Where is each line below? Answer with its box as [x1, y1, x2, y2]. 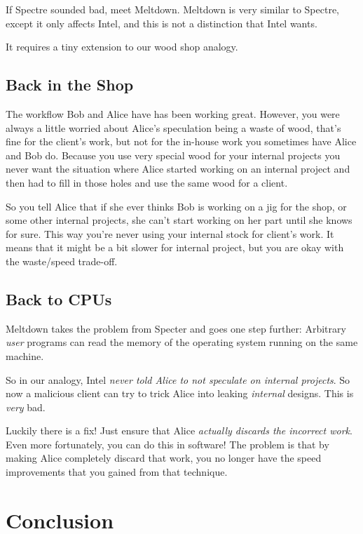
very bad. [6, 399, 46, 414]
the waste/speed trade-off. [6, 253, 118, 268]
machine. [6, 348, 44, 363]
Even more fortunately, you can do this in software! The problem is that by [6, 436, 329, 451]
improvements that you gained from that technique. [6, 465, 228, 479]
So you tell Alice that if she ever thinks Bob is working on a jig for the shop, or [6, 199, 347, 213]
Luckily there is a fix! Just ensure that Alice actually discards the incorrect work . [6, 423, 352, 438]
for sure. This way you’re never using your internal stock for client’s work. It [6, 226, 334, 241]
